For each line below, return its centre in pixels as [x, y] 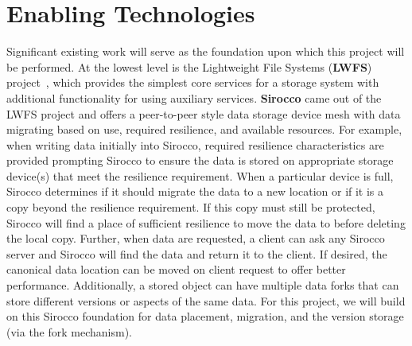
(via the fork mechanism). [70, 331]
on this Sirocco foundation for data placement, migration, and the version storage [205, 316]
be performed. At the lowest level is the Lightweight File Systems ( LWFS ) [189, 66]
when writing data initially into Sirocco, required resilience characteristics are [195, 144]
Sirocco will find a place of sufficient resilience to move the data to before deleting [206, 222]
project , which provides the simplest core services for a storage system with [193, 82]
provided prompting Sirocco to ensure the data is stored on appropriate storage [200, 160]
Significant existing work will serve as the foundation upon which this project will [206, 51]
